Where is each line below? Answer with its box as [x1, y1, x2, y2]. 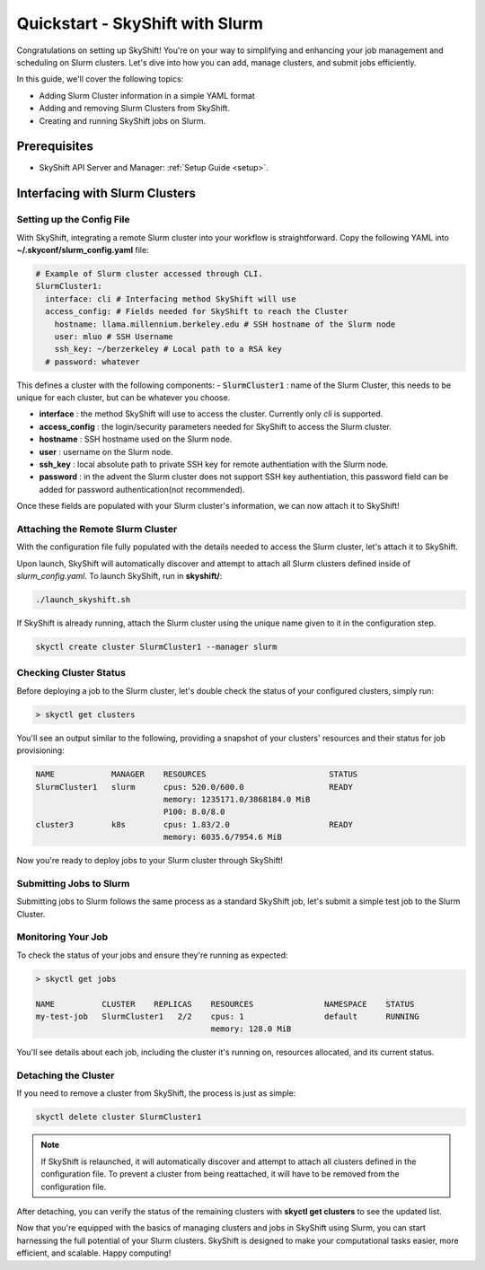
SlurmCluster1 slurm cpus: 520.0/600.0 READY [35, 782, 354, 792]
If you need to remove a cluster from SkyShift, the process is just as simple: [16, 1088, 296, 1099]
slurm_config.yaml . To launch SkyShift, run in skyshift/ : [16, 571, 223, 582]
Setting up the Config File [16, 214, 130, 226]
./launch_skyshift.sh [35, 595, 131, 605]
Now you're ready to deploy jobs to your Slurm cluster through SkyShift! [16, 855, 283, 866]
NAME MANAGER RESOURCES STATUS [35, 769, 358, 780]
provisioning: [16, 745, 65, 756]
